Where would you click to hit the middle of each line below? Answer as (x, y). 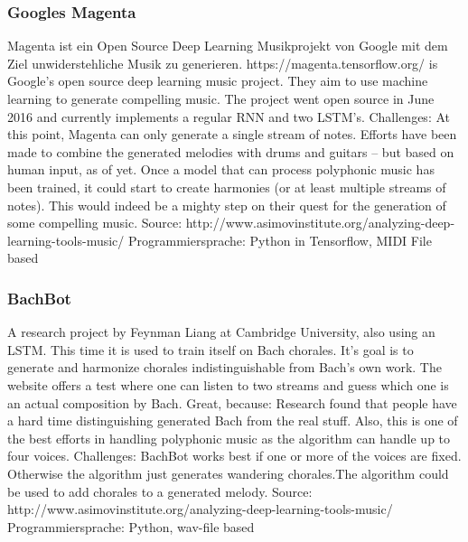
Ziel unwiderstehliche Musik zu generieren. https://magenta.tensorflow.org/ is (223, 63)
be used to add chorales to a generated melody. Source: (160, 491)
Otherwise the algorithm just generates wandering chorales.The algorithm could (228, 473)
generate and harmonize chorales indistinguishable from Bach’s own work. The (225, 367)
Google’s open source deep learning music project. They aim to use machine (218, 81)
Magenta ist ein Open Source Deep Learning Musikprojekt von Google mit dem (228, 46)
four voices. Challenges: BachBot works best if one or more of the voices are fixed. (234, 456)
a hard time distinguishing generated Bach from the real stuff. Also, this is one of (233, 421)
